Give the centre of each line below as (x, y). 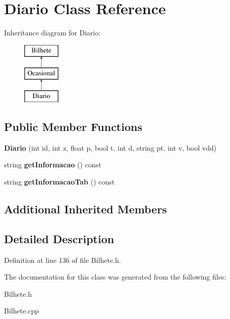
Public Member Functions (73, 127)
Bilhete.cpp (22, 311)
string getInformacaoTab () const (60, 182)
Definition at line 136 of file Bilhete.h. (63, 260)
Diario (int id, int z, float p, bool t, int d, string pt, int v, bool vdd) (110, 147)
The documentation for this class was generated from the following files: (115, 277)
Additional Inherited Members (85, 209)
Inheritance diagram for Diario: (52, 33)
